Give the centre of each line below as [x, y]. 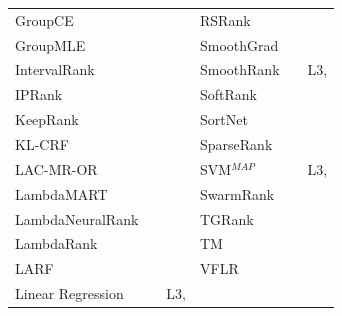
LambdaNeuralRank [77, 218]
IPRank [39, 94]
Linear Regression [69, 293]
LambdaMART [61, 193]
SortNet [224, 119]
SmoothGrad [239, 44]
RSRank [225, 19]
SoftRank [228, 94]
